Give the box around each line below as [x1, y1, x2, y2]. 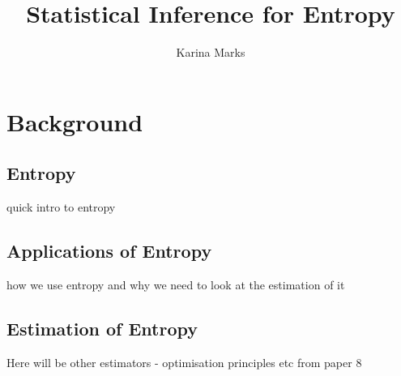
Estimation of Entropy [6, 315, 198, 340]
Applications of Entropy [6, 238, 212, 263]
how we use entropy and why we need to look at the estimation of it [6, 276, 345, 293]
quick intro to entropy [6, 199, 116, 216]
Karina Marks [176, 44, 245, 61]
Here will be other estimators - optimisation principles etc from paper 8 [6, 353, 362, 370]
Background [6, 105, 143, 138]
